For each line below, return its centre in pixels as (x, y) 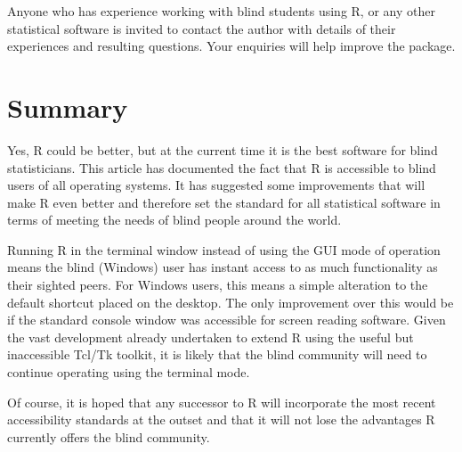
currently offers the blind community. (109, 436)
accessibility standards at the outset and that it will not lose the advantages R (221, 419)
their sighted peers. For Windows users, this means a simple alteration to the (218, 285)
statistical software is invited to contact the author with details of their (202, 28)
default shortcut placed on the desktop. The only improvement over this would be (231, 302)
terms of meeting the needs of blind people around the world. (174, 220)
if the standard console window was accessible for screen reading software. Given (227, 320)
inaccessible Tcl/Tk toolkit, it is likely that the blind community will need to (217, 354)
